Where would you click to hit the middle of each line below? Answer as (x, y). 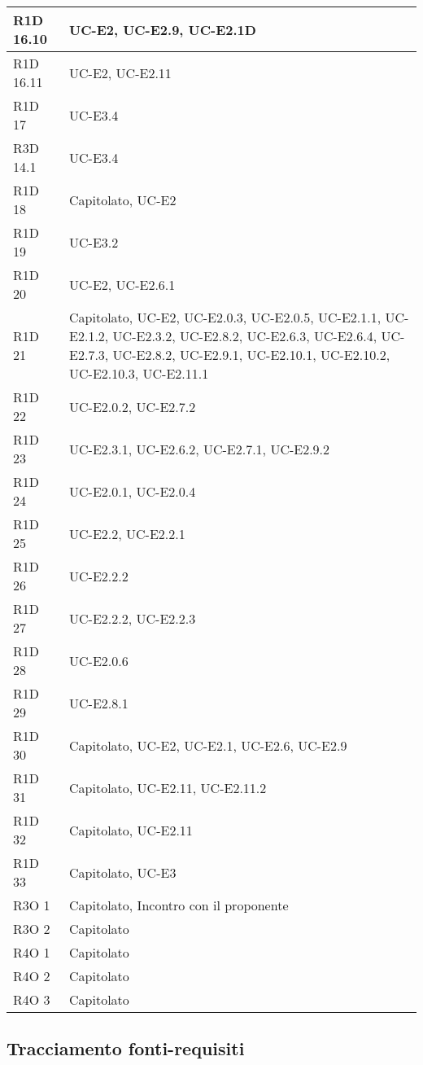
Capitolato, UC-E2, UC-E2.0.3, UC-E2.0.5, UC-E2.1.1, (225, 317)
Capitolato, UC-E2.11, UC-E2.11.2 (168, 787)
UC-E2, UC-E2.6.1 (122, 284)
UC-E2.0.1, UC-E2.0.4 (133, 491)
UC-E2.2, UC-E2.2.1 (127, 533)
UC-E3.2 (94, 242)
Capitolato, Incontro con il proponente (179, 905)
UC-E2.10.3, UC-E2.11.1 (139, 373)
